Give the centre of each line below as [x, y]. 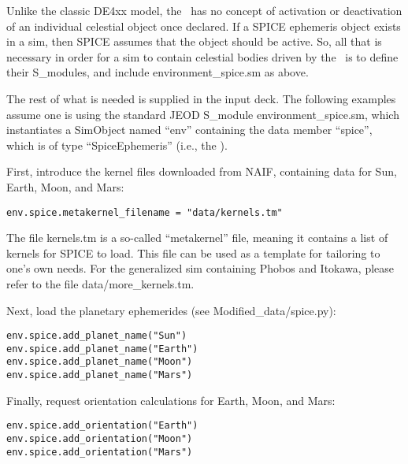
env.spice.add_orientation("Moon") [100, 439]
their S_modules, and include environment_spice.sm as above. [158, 72]
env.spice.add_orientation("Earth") [102, 426]
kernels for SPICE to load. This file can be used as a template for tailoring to [193, 252]
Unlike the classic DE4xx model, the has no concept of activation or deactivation [204, 10]
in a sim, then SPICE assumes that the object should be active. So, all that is [194, 41]
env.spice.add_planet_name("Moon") [100, 362]
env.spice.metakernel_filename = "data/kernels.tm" [145, 212]
